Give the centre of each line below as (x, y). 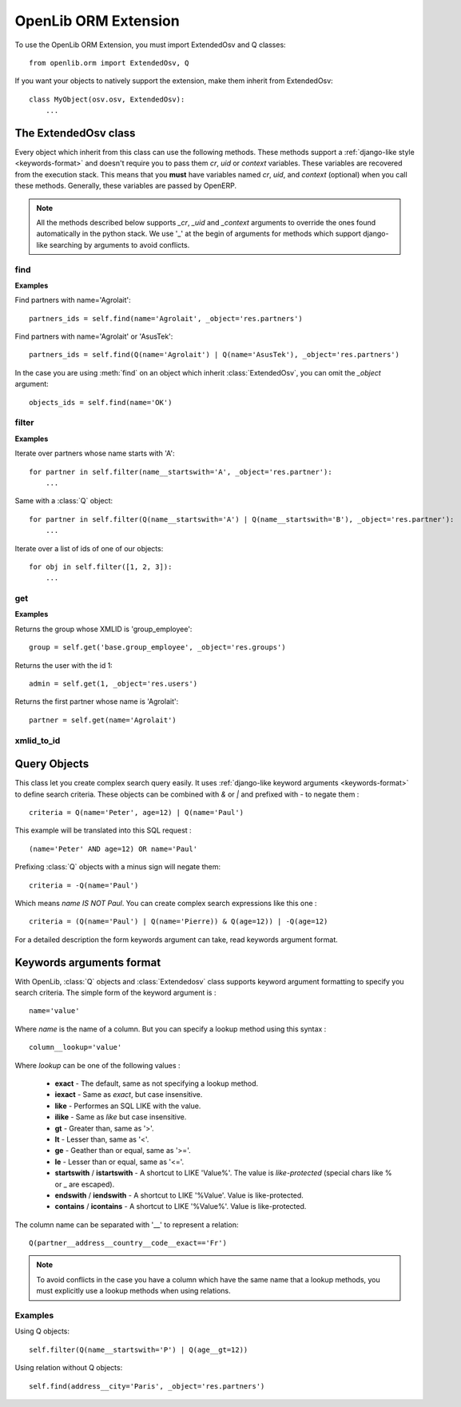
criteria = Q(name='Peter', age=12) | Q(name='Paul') (136, 813)
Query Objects (52, 764)
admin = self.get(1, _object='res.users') (113, 684)
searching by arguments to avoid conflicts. (119, 244)
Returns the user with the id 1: (64, 665)
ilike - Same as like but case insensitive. (121, 1117)
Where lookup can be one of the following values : (97, 1065)
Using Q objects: (42, 1331)
